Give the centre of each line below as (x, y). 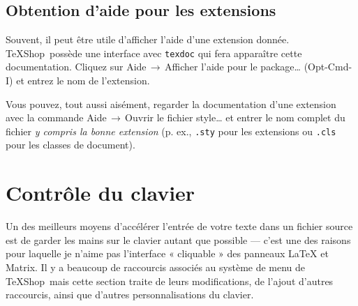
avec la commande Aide (56, 117)
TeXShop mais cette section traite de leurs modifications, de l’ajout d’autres (170, 281)
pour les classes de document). (70, 145)
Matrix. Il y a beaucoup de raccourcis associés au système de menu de (156, 267)
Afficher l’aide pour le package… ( (237, 67)
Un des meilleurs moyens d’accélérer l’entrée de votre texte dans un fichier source (179, 226)
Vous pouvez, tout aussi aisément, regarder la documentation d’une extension (171, 104)
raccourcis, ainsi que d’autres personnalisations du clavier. (130, 294)
